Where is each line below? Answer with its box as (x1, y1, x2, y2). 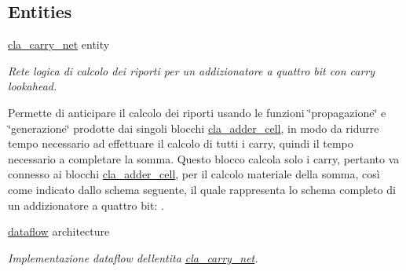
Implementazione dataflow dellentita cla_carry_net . (8, 249, 258, 266)
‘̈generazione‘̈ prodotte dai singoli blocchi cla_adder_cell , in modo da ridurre (8, 119, 379, 136)
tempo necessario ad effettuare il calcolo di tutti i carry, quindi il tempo (8, 135, 353, 152)
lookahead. (8, 78, 57, 94)
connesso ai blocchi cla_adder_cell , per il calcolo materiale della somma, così (8, 166, 380, 182)
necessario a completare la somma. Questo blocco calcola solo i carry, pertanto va (8, 150, 400, 167)
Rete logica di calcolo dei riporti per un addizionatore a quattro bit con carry (8, 62, 375, 79)
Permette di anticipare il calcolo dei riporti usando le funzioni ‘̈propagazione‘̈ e (8, 104, 386, 120)
